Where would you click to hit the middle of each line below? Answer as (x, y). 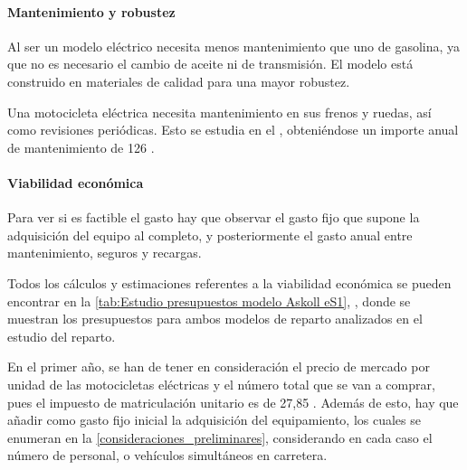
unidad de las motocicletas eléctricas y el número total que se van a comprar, (221, 384)
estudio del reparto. (62, 336)
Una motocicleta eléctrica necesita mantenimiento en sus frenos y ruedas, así (219, 112)
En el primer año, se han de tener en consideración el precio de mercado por (219, 367)
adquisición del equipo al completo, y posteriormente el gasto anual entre (210, 235)
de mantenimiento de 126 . (81, 147)
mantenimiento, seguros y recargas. (105, 253)
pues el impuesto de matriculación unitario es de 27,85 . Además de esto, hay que (233, 402)
